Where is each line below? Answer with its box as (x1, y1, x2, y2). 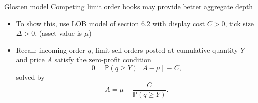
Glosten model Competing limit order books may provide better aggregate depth (4, 1, 253, 11)
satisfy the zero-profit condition (54, 54, 151, 65)
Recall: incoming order (16, 44, 85, 55)
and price (16, 54, 45, 65)
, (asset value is (35, 28, 82, 38)
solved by (16, 71, 45, 82)
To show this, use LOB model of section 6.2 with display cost (16, 18, 205, 28)
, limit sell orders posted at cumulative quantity (91, 44, 238, 55)
